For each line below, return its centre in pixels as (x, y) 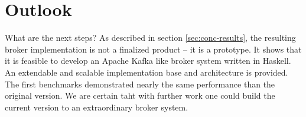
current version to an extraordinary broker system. (97, 107)
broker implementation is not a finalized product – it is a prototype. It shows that (153, 49)
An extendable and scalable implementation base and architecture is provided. (147, 72)
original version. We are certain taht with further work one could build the (140, 95)
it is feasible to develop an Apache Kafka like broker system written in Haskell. (148, 61)
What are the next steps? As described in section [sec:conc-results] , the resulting (150, 38)
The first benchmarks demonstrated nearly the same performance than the (140, 84)
